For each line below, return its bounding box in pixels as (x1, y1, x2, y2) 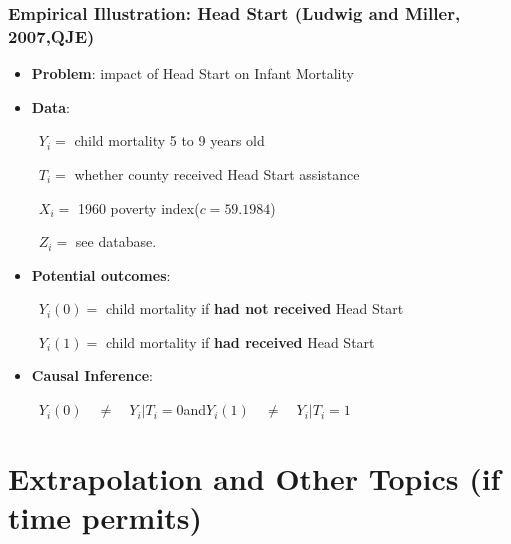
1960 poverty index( (77, 197, 200, 218)
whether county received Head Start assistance (74, 163, 360, 184)
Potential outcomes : (31, 264, 171, 285)
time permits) (8, 497, 203, 538)
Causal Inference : (31, 365, 153, 386)
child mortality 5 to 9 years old (74, 130, 265, 151)
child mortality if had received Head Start (105, 331, 375, 352)
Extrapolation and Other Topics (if (8, 457, 501, 498)
